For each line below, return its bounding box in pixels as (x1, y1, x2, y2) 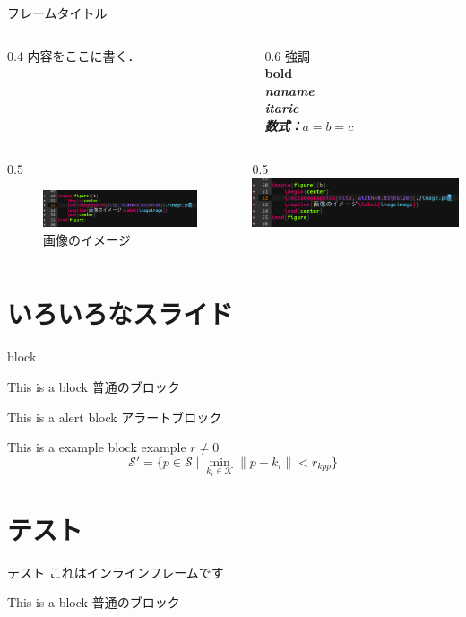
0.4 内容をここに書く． (7, 46, 141, 65)
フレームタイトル (7, 4, 108, 22)
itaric (264, 99, 299, 117)
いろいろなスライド (7, 295, 234, 332)
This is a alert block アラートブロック (7, 407, 222, 426)
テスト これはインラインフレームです (7, 562, 224, 581)
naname (264, 81, 315, 100)
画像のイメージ (43, 230, 131, 248)
